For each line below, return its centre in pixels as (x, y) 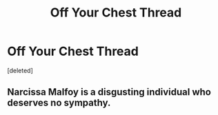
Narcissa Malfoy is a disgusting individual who (109, 92)
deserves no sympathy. (59, 103)
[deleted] (20, 70)
